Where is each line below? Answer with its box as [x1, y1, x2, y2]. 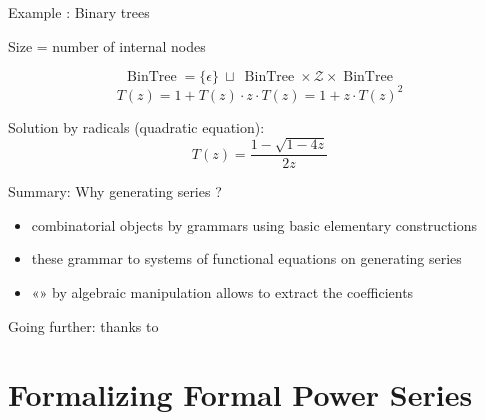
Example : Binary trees [8, 2, 150, 22]
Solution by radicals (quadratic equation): [8, 116, 265, 137]
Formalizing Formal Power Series [8, 374, 473, 415]
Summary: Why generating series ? [8, 181, 222, 202]
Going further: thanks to [8, 315, 159, 336]
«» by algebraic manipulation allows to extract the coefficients [31, 281, 414, 302]
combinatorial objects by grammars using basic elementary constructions [31, 214, 477, 235]
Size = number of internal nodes [8, 35, 206, 56]
